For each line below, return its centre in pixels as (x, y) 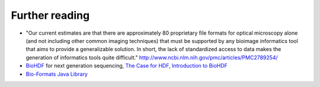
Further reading (50, 15)
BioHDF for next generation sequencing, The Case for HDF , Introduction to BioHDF (127, 66)
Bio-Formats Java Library (57, 74)
